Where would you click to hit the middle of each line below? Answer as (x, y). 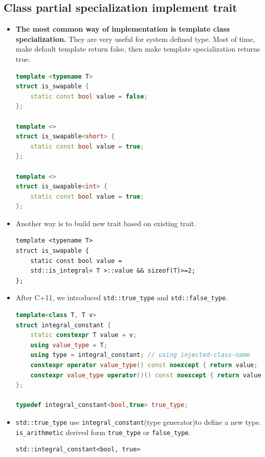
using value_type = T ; (69, 345)
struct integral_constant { (63, 325)
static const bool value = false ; (89, 96)
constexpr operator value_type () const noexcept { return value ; (144, 365)
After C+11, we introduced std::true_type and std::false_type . (122, 297)
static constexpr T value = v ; (84, 335)
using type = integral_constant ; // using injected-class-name (140, 355)
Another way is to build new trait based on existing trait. (106, 223)
